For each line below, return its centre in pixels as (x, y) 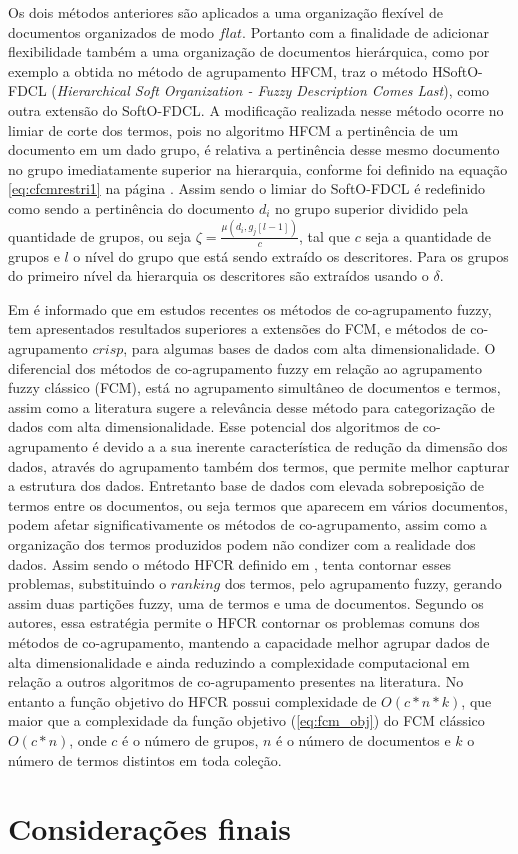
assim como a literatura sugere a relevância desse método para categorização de (251, 406)
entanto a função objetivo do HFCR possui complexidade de (192, 700)
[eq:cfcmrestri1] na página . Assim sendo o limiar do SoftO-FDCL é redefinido (247, 188)
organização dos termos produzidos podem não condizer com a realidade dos (242, 543)
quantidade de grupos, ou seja (99, 235)
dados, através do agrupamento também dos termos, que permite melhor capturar (259, 465)
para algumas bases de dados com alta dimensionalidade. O (313, 348)
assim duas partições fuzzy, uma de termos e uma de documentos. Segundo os (246, 602)
